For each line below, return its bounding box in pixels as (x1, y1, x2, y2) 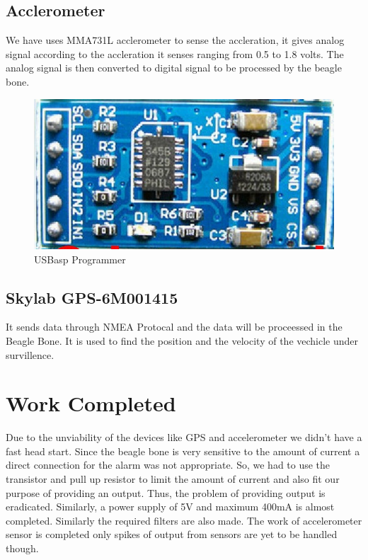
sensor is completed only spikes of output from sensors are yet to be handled (6, 527, 338, 542)
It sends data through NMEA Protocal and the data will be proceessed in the (6, 319, 343, 334)
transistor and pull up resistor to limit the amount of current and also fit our (6, 472, 340, 486)
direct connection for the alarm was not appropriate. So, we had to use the (6, 457, 330, 472)
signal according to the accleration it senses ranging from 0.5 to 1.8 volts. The (6, 46, 344, 61)
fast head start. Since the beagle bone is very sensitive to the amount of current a (6, 443, 360, 458)
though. (6, 540, 39, 555)
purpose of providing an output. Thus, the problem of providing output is (6, 485, 326, 500)
